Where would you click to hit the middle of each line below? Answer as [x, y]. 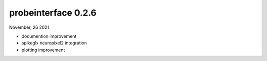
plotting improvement [43, 50]
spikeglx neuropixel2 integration [54, 43]
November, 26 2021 [29, 27]
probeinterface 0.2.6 [53, 13]
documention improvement [49, 36]
